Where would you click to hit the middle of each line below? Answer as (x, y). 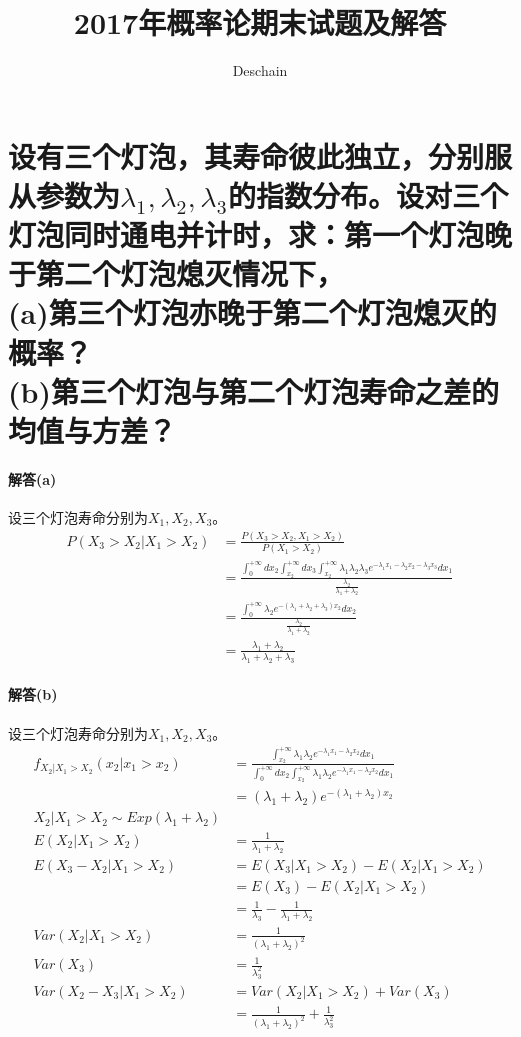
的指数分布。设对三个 (367, 194)
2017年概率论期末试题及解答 (260, 22)
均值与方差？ (92, 430)
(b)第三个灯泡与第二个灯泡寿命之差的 (253, 390)
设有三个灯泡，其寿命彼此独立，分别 (246, 155)
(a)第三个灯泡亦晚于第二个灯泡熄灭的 (252, 312)
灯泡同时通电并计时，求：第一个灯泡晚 (260, 234)
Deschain (260, 70)
